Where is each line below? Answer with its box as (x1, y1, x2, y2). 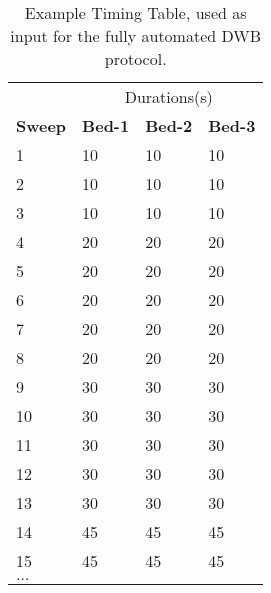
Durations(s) (124, 85, 213, 108)
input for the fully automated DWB (10, 24, 262, 47)
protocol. (104, 47, 167, 70)
